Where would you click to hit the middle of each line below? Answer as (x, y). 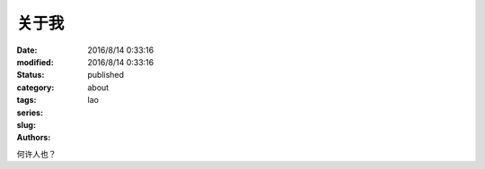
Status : (31, 75)
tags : (26, 100)
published (106, 75)
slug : (26, 124)
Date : (27, 50)
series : (30, 113)
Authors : (34, 138)
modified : (35, 62)
